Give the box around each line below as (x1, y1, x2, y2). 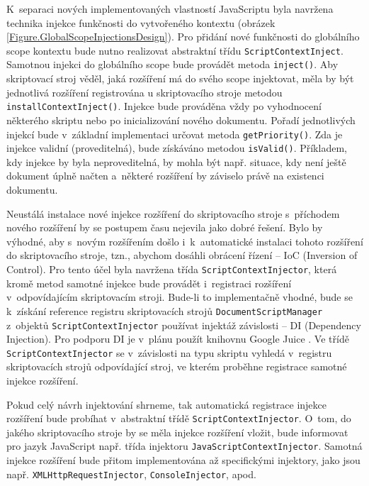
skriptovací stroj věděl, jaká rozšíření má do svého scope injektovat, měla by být (6, 71, 354, 86)
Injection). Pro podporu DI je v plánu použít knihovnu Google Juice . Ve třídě (6, 331, 349, 346)
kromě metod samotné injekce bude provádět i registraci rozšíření (6, 275, 292, 290)
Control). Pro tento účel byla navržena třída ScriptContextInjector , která (6, 262, 337, 276)
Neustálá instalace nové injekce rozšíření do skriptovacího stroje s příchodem (6, 206, 340, 221)
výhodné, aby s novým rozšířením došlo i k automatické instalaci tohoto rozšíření (6, 233, 363, 248)
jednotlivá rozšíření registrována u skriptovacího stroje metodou (6, 84, 283, 99)
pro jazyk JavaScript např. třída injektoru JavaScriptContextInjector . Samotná (6, 438, 363, 453)
